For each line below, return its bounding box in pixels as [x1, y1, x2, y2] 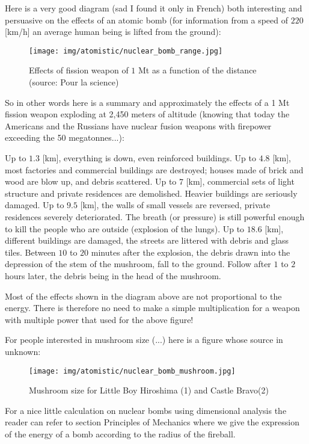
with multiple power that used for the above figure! [5, 313, 194, 325]
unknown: [5, 345, 41, 357]
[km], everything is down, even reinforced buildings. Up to [42, 152, 256, 164]
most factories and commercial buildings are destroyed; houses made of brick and [5, 163, 304, 176]
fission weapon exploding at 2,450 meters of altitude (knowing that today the [5, 108, 290, 120]
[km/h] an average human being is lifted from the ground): [5, 25, 221, 38]
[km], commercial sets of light [186, 175, 295, 188]
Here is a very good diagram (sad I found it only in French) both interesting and [5, 2, 302, 14]
